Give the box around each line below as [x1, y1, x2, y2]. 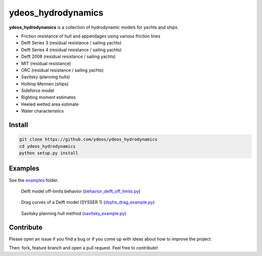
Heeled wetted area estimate [21, 101, 79, 107]
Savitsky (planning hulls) [21, 74, 70, 80]
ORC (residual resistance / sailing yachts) [21, 67, 104, 73]
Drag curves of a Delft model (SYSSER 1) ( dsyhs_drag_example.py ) [21, 200, 155, 205]
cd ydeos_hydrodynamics [19, 144, 76, 149]
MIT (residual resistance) [21, 60, 71, 66]
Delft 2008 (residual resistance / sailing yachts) [21, 54, 116, 59]
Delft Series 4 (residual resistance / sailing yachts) [21, 47, 122, 53]
